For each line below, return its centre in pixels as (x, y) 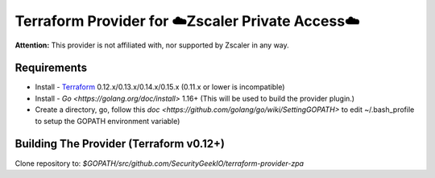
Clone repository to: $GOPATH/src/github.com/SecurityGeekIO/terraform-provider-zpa (159, 163)
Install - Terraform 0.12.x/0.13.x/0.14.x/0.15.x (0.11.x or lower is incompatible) (160, 87)
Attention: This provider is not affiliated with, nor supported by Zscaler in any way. (152, 45)
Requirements (51, 68)
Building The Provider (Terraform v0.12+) (120, 144)
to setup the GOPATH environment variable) (108, 121)
